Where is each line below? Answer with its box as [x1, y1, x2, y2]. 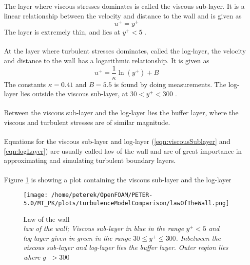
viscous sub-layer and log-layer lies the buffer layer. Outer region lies [23, 242, 229, 252]
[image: [23, 192, 48, 199]
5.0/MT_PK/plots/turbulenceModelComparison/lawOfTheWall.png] [23, 199, 230, 207]
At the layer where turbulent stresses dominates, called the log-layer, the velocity [4, 46, 246, 56]
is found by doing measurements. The [114, 79, 226, 89]
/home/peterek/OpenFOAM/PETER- [51, 192, 153, 199]
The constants [4, 79, 46, 89]
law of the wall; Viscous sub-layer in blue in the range [23, 223, 184, 233]
